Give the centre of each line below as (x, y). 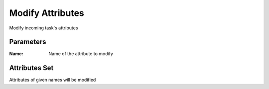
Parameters (28, 42)
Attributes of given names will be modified (53, 80)
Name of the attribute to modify (81, 54)
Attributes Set (31, 68)
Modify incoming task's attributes (44, 28)
